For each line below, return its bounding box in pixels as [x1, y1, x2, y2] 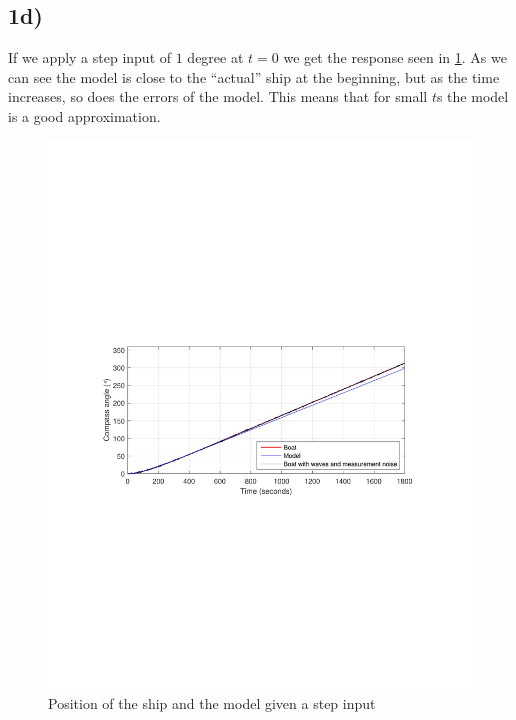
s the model [436, 86, 509, 107]
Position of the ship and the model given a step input [48, 693, 376, 714]
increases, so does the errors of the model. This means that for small [8, 86, 428, 107]
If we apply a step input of [8, 47, 172, 68]
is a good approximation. [8, 105, 161, 126]
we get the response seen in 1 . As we [283, 47, 507, 68]
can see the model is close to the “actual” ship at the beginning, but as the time [8, 66, 500, 87]
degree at [187, 47, 244, 68]
